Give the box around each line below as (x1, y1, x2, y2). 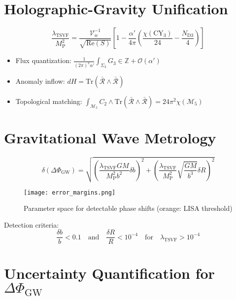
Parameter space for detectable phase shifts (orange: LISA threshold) (24, 203, 233, 213)
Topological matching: (15, 96, 82, 106)
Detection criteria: (4, 219, 59, 230)
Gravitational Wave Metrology (4, 128, 216, 148)
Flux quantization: (15, 55, 71, 66)
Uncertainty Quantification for (4, 263, 215, 283)
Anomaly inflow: (15, 76, 65, 86)
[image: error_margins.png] (24, 189, 116, 196)
